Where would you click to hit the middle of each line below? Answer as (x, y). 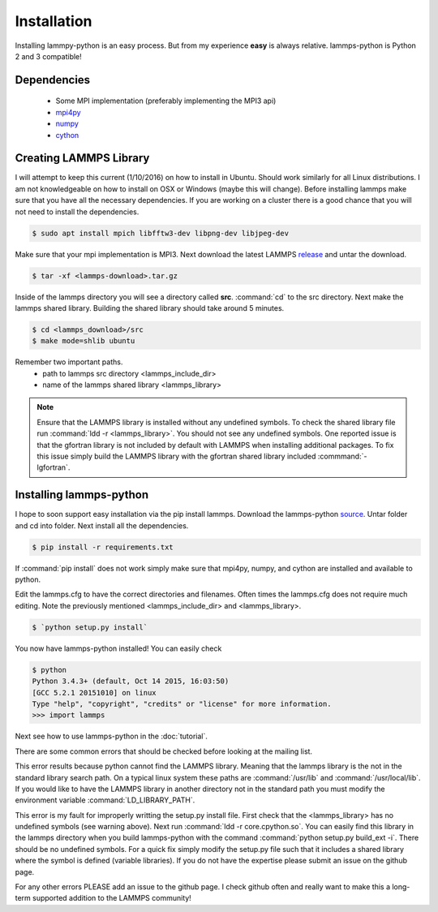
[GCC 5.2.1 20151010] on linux (94, 693)
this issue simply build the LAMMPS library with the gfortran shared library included (176, 456)
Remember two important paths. (69, 362)
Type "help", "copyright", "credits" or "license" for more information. (182, 703)
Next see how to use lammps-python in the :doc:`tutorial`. (112, 736)
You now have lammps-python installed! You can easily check (118, 648)
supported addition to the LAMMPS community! (112, 898)
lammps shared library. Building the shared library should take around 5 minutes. (150, 308)
